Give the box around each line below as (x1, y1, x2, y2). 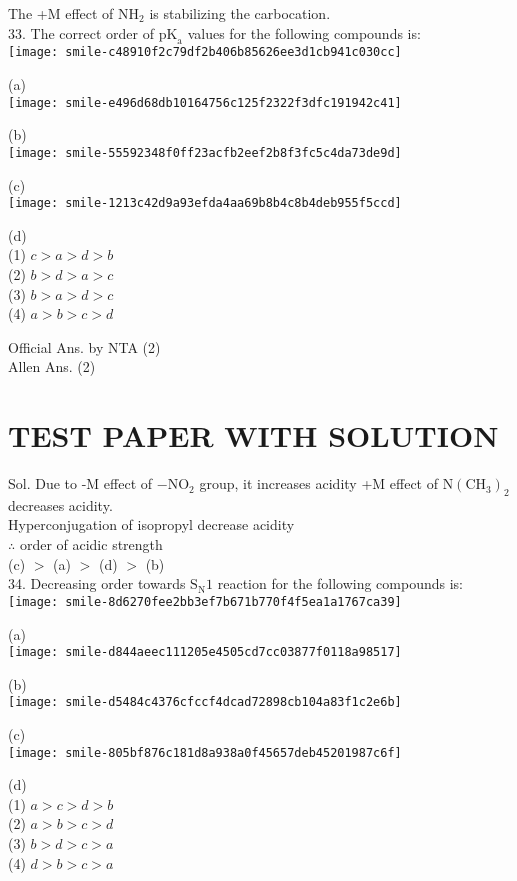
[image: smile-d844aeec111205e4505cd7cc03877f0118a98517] (8, 645, 402, 660)
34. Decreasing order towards (8, 573, 186, 594)
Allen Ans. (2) (8, 356, 96, 377)
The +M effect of (8, 3, 114, 23)
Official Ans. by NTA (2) (8, 336, 161, 357)
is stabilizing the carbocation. (149, 3, 331, 23)
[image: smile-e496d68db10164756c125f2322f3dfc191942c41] (8, 95, 402, 110)
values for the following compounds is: (187, 22, 421, 43)
